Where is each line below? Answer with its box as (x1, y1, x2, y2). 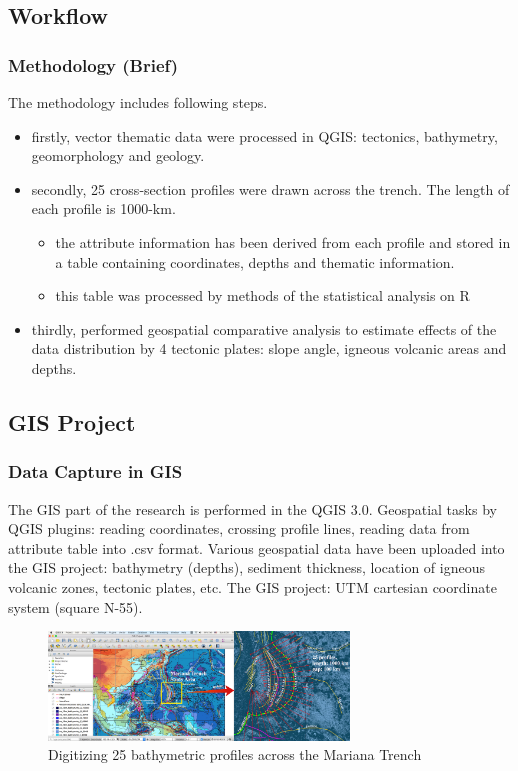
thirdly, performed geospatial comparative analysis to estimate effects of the (31, 318, 497, 339)
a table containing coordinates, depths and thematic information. (55, 251, 455, 272)
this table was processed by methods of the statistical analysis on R (55, 285, 470, 306)
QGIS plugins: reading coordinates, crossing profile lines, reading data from (8, 518, 470, 539)
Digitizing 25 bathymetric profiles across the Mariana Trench (48, 744, 422, 765)
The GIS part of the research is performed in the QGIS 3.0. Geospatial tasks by (8, 498, 497, 519)
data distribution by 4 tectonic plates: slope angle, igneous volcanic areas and (31, 338, 507, 359)
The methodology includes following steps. (8, 92, 268, 112)
